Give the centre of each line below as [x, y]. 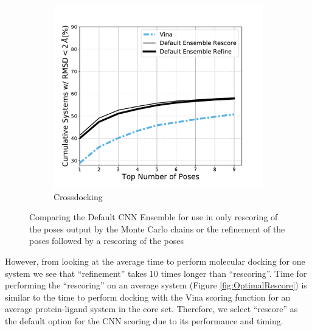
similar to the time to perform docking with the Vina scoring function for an [148, 297]
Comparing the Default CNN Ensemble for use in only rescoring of [154, 217]
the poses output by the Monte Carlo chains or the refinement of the [157, 228]
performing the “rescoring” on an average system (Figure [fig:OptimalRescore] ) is [156, 285]
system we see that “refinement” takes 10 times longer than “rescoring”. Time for [156, 273]
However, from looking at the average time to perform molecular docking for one [155, 261]
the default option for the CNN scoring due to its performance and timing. [144, 320]
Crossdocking [78, 196]
